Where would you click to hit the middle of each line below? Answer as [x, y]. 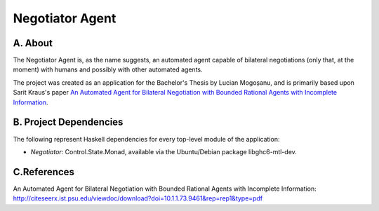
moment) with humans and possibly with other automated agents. [108, 69]
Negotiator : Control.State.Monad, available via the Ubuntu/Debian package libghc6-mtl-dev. [164, 151]
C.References [44, 172]
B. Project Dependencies [68, 122]
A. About [33, 43]
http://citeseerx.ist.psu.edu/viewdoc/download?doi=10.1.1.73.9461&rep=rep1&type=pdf [138, 198]
